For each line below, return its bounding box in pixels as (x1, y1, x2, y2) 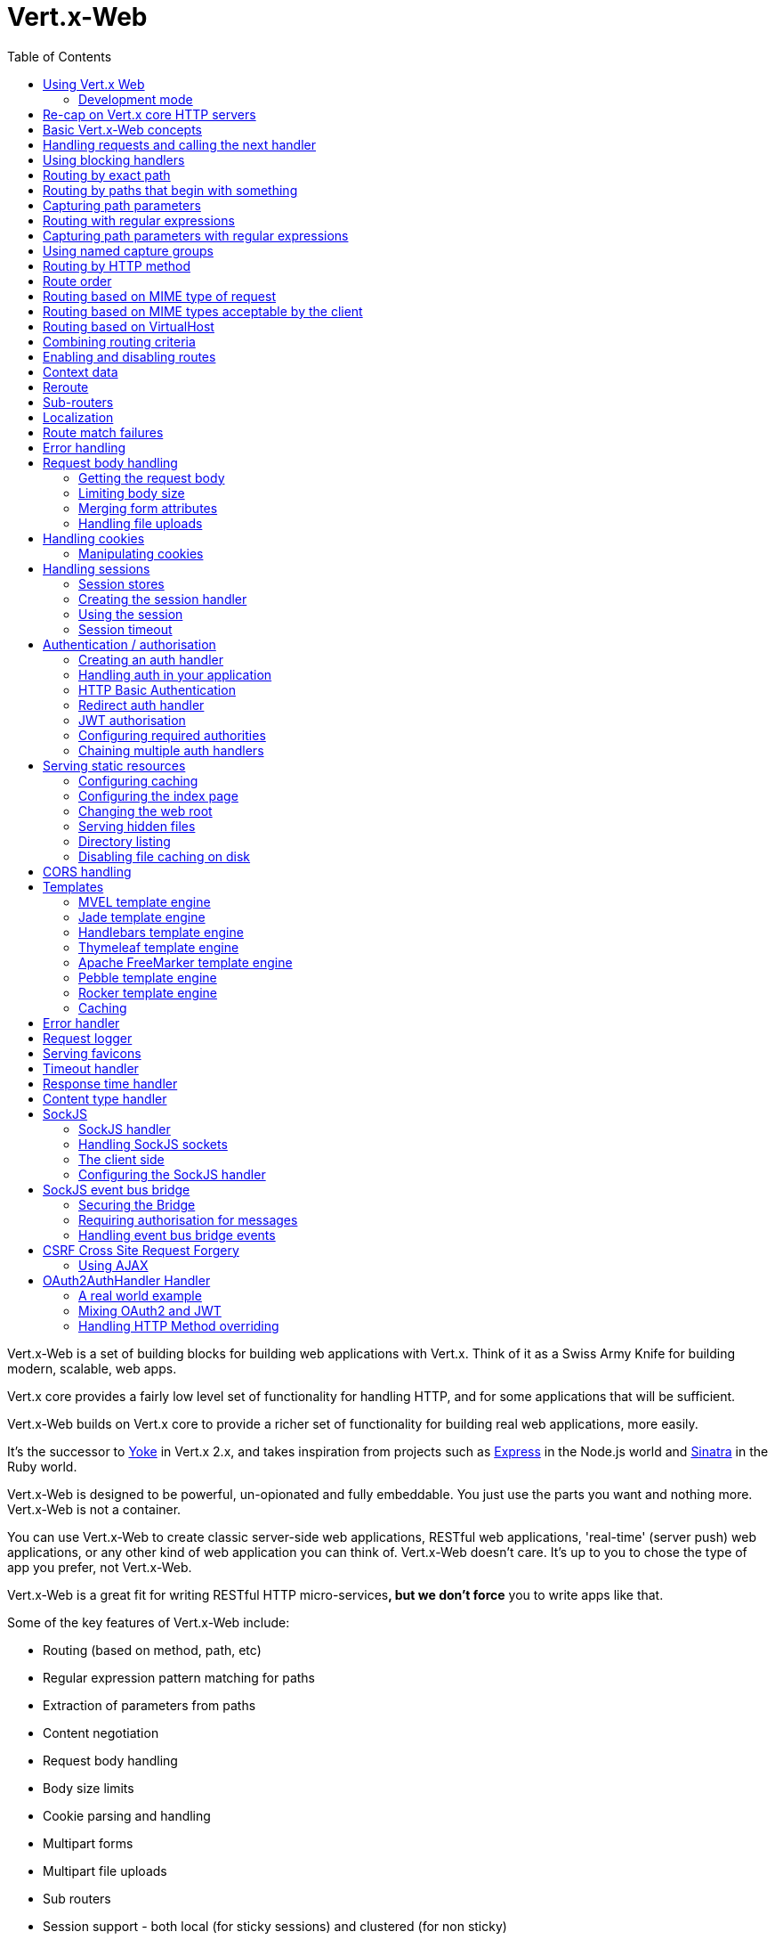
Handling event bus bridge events (78, 1227, 276, 1243)
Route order (43, 273, 112, 289)
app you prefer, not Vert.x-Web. (7, 1559, 192, 1575)
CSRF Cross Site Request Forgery (43, 1242, 239, 1258)
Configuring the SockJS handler (78, 1166, 266, 1182)
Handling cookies (43, 530, 145, 546)
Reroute (43, 379, 89, 395)
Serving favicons (43, 1045, 141, 1061)
